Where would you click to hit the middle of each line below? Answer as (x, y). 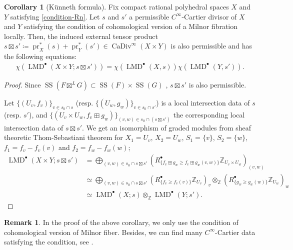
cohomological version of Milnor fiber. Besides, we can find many (103, 232)
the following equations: (40, 56)
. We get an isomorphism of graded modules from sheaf (167, 127)
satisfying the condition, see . (49, 242)
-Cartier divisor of (209, 16)
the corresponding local (209, 114)
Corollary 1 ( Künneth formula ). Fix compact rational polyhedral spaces (116, 6)
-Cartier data (235, 232)
